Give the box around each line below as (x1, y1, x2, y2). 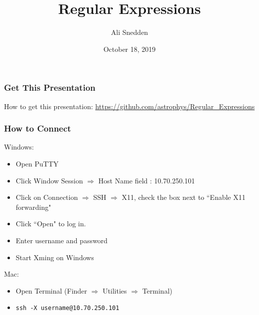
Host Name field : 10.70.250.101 (98, 175, 195, 185)
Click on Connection (15, 192, 78, 202)
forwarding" (15, 201, 51, 212)
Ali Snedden (111, 27, 148, 37)
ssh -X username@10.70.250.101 (15, 305, 120, 312)
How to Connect (4, 122, 71, 135)
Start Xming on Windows (15, 252, 94, 262)
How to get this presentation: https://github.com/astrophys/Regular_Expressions (4, 101, 255, 111)
